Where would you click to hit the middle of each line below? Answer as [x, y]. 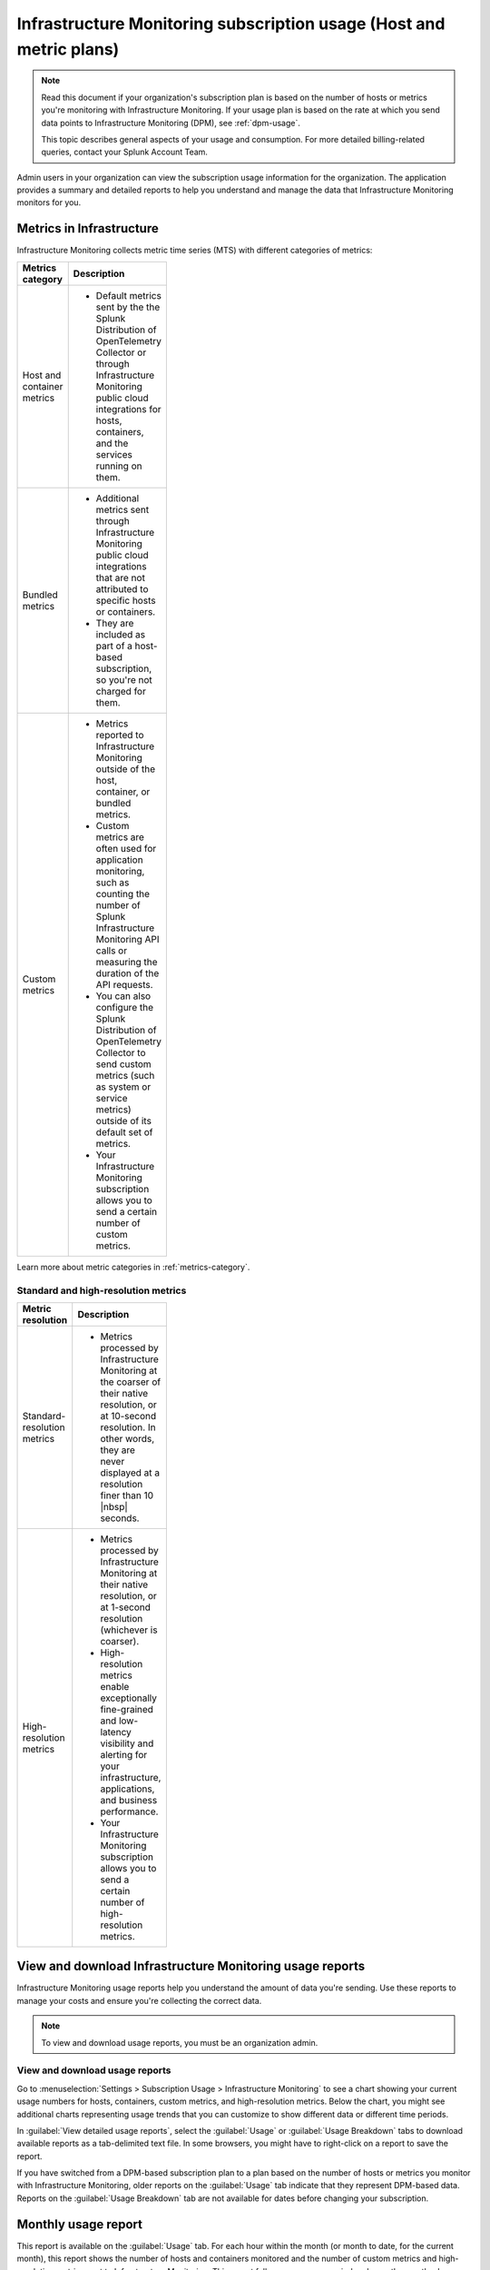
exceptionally [129, 1698]
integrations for [129, 409]
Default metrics [129, 295]
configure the [125, 1007]
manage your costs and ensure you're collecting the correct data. [139, 2000]
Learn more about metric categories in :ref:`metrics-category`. [133, 1267]
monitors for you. [49, 202]
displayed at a [130, 1473]
